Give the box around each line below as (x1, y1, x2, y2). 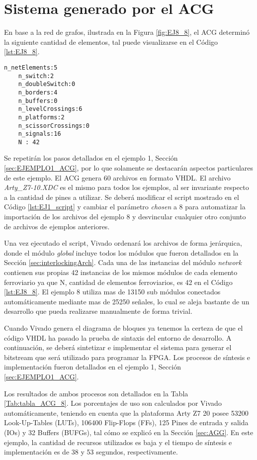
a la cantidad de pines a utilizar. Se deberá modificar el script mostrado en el (4, 191, 239, 202)
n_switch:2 (18, 72, 54, 80)
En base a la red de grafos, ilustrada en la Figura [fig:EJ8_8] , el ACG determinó (4, 27, 250, 37)
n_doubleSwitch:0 (18, 81, 76, 88)
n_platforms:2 (18, 113, 65, 121)
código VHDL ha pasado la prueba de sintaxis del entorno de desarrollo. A (4, 332, 232, 343)
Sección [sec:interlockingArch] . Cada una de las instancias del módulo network (4, 257, 242, 268)
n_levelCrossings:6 (18, 105, 83, 113)
